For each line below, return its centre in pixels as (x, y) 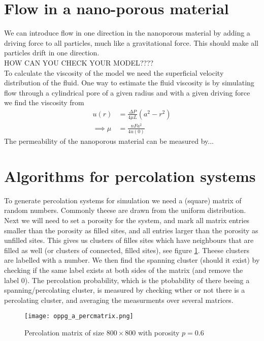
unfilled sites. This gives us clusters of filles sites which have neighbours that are (129, 240)
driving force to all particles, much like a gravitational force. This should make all (131, 42)
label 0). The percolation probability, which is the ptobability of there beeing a (127, 280)
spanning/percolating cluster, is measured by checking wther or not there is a (125, 290)
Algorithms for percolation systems (130, 176)
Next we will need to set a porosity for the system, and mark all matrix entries (127, 220)
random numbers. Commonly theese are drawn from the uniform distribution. (125, 210)
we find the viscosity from (44, 102)
